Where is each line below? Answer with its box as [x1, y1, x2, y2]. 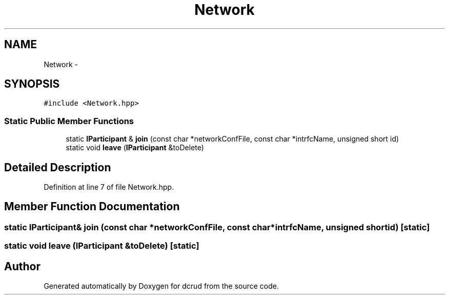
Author [4, 260, 40, 273]
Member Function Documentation [4, 200, 180, 213]
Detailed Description [4, 161, 111, 174]
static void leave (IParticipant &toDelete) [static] [4, 241, 199, 251]
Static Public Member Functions [4, 115, 134, 126]
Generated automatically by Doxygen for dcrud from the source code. [44, 282, 279, 291]
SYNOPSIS [4, 77, 60, 91]
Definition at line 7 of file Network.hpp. [44, 183, 174, 192]
